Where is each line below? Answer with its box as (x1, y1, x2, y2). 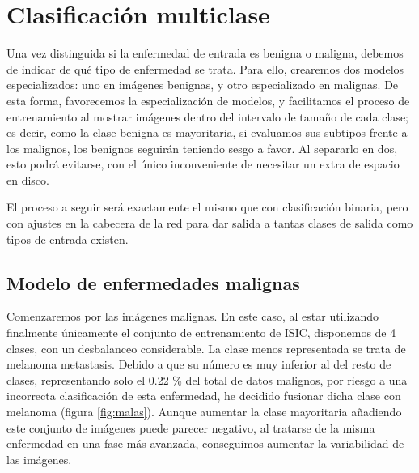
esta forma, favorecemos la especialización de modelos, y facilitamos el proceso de (6, 92, 410, 109)
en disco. (6, 171, 49, 188)
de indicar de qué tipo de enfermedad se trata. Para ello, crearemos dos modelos (6, 60, 404, 77)
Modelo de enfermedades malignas (6, 270, 300, 295)
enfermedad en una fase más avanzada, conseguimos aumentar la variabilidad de (6, 435, 404, 452)
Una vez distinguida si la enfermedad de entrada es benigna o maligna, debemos (6, 45, 404, 62)
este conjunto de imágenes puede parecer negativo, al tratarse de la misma (6, 419, 375, 436)
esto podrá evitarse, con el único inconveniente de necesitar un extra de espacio (6, 156, 400, 173)
